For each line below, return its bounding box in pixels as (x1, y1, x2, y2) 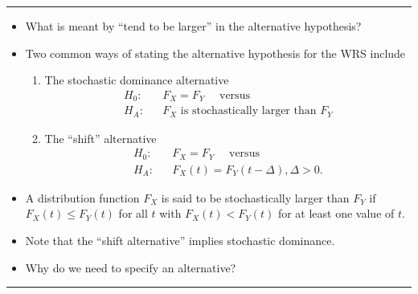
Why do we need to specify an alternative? (25, 259, 236, 276)
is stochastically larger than (180, 105, 317, 117)
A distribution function (25, 189, 140, 206)
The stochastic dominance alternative (44, 71, 229, 88)
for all (118, 205, 148, 222)
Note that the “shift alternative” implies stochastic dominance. (25, 232, 335, 249)
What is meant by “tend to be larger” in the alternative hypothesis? (25, 18, 362, 34)
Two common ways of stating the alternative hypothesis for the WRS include (25, 44, 406, 61)
